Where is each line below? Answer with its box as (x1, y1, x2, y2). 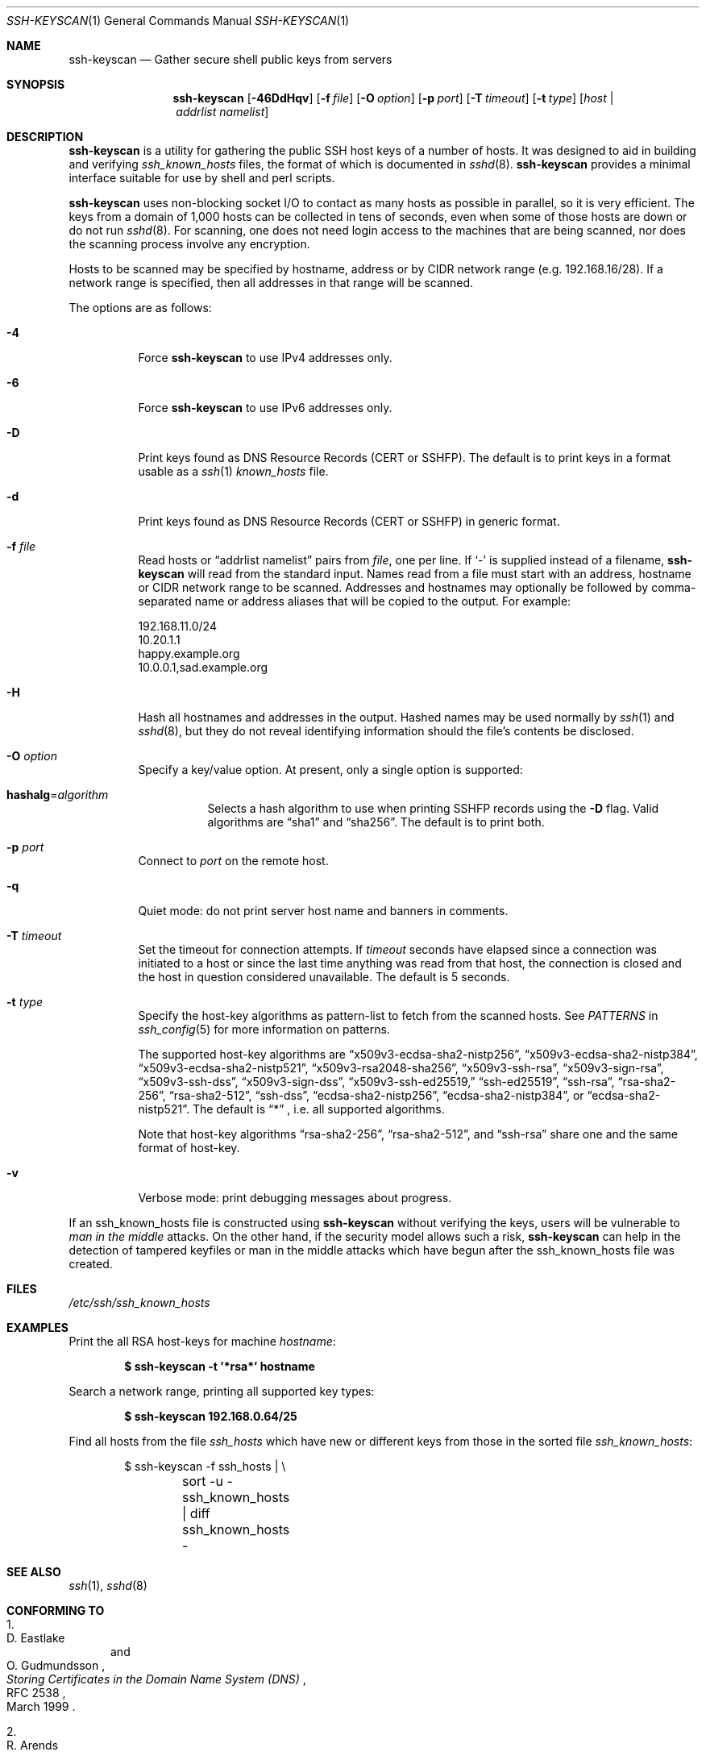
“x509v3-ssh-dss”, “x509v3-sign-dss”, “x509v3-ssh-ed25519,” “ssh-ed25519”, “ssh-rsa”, (138, 1075, 615, 1088)
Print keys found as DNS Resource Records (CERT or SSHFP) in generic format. (138, 514, 560, 528)
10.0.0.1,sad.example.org (138, 660, 268, 674)
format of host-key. (138, 1141, 240, 1155)
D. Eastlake (6, 1631, 65, 1645)
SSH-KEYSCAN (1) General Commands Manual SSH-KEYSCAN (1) (6, 14, 350, 27)
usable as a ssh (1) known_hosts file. (138, 464, 329, 478)
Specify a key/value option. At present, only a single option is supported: (138, 763, 523, 776)
